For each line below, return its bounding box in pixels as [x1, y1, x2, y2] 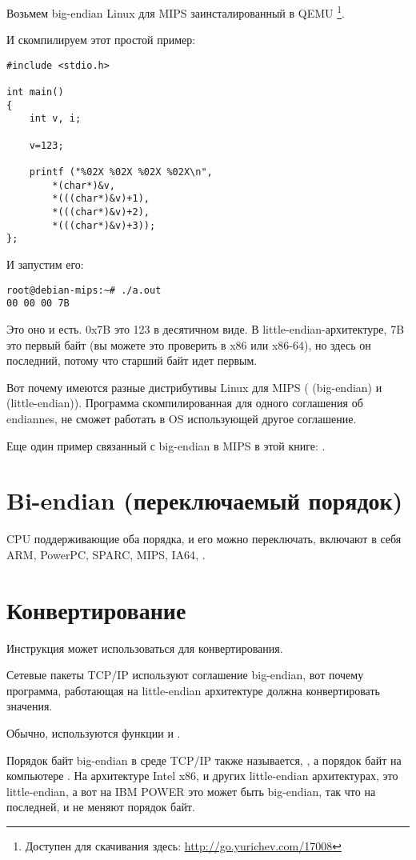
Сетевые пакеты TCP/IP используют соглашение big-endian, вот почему [6, 666, 364, 683]
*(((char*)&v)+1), [52, 193, 150, 205]
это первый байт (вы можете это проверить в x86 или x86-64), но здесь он [6, 336, 371, 353]
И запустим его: [6, 256, 84, 273]
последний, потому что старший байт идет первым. [6, 352, 258, 369]
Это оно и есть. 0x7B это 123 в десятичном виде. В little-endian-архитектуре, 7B [6, 320, 405, 337]
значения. [6, 698, 53, 714]
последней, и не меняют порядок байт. [6, 798, 195, 815]
